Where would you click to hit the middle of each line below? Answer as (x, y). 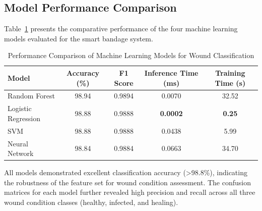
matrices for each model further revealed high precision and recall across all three (130, 192)
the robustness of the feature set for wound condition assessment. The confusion (128, 182)
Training (230, 72)
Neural (18, 143)
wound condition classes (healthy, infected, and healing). (91, 202)
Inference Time (171, 72)
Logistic (20, 108)
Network (21, 153)
